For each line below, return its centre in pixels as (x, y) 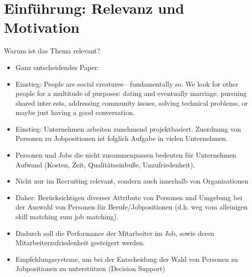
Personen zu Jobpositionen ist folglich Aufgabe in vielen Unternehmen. (122, 138)
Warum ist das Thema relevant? (52, 51)
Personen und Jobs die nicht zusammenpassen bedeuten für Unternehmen (126, 155)
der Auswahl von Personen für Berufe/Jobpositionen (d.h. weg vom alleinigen (132, 207)
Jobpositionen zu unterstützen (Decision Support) (90, 268)
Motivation (42, 27)
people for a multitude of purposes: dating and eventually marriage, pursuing (131, 93)
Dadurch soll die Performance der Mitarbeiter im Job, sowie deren (115, 233)
